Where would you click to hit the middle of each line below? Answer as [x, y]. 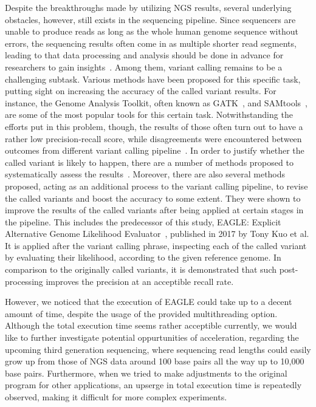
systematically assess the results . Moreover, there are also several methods [145, 174]
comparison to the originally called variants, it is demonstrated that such [141, 269]
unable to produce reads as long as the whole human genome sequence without [152, 31]
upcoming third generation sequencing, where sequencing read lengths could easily [158, 349]
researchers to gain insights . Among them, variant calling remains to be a [144, 67]
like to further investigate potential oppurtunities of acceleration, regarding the [152, 337]
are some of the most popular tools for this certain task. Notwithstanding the [149, 115]
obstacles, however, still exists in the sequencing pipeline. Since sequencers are [150, 19]
